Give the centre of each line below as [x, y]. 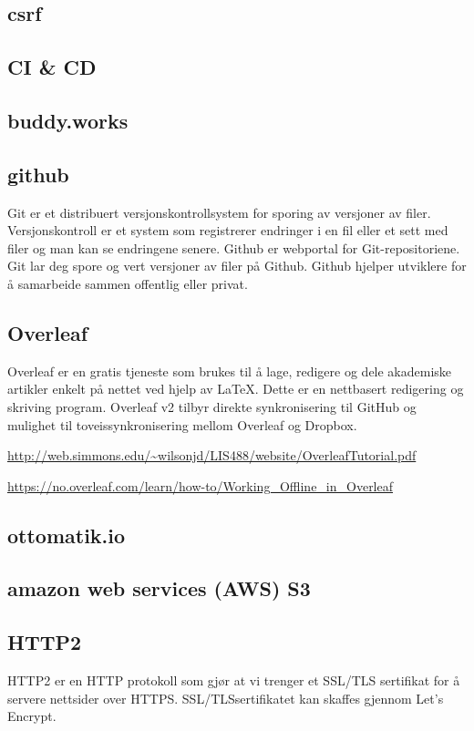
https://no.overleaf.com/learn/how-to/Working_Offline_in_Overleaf [201, 485]
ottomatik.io [67, 535]
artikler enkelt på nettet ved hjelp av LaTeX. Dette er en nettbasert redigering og [236, 389]
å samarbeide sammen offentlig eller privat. [128, 283]
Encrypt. [32, 716]
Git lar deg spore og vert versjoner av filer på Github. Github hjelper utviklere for [237, 266]
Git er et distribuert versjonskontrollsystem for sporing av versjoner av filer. [219, 212]
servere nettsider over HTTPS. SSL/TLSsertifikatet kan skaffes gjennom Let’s [226, 698]
